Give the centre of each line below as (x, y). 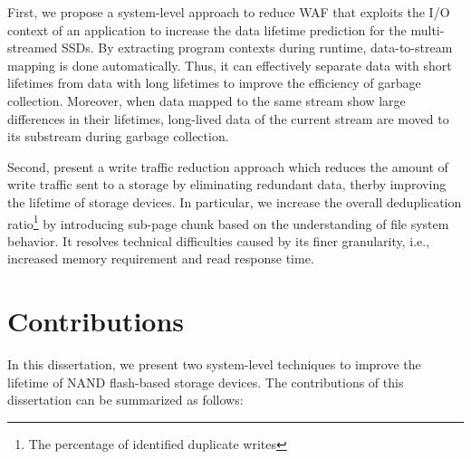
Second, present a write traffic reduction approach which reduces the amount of (228, 166)
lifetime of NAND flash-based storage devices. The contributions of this (206, 382)
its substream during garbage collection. (118, 136)
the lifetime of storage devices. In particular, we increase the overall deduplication (235, 201)
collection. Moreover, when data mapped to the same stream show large (207, 100)
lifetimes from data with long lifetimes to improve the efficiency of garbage (214, 83)
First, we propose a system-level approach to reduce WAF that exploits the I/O (229, 12)
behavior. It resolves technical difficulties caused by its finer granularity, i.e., (219, 240)
